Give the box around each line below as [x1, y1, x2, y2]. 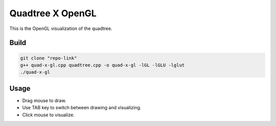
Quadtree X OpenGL [9, 8, 97, 19]
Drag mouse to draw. [22, 97, 66, 104]
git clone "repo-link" [20, 55, 77, 61]
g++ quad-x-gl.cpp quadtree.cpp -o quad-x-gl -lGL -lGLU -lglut [20, 62, 185, 68]
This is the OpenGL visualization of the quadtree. [9, 25, 112, 31]
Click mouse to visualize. [22, 112, 75, 118]
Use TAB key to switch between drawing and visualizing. [22, 105, 142, 111]
